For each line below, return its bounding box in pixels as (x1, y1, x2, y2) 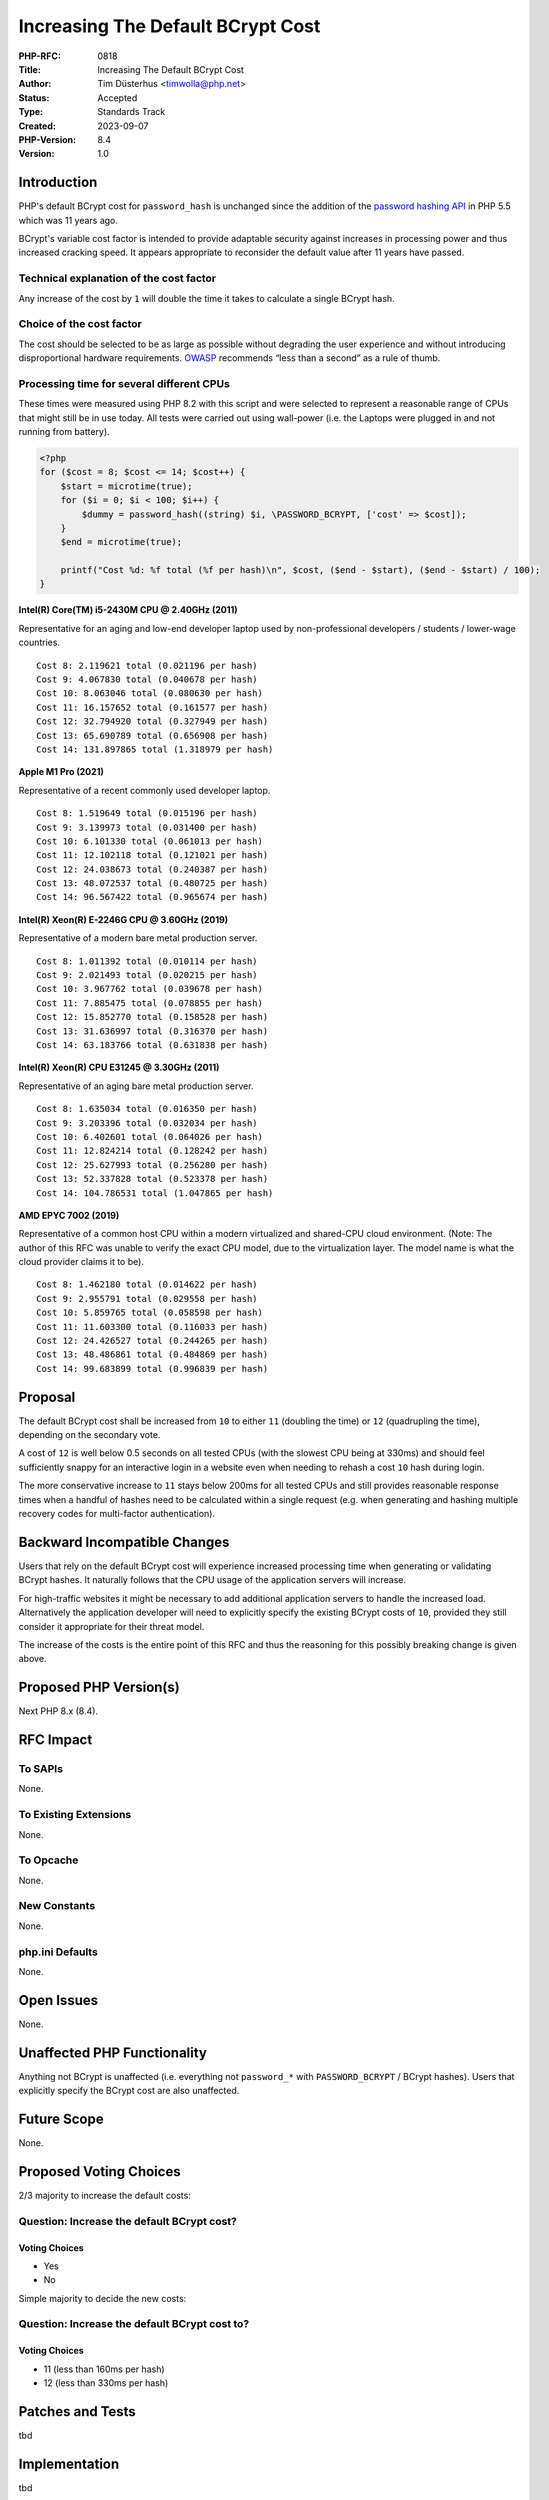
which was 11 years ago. (18, 214, 119, 226)
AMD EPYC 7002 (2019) (18, 1209, 120, 1221)
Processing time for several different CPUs (18, 376, 230, 390)
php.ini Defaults (18, 1945, 99, 1959)
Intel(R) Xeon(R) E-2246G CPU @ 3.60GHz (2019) (18, 913, 229, 925)
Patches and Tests (18, 2403, 137, 2420)
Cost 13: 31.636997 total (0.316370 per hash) (36, 1025, 269, 1037)
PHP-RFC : (18, 50, 62, 62)
